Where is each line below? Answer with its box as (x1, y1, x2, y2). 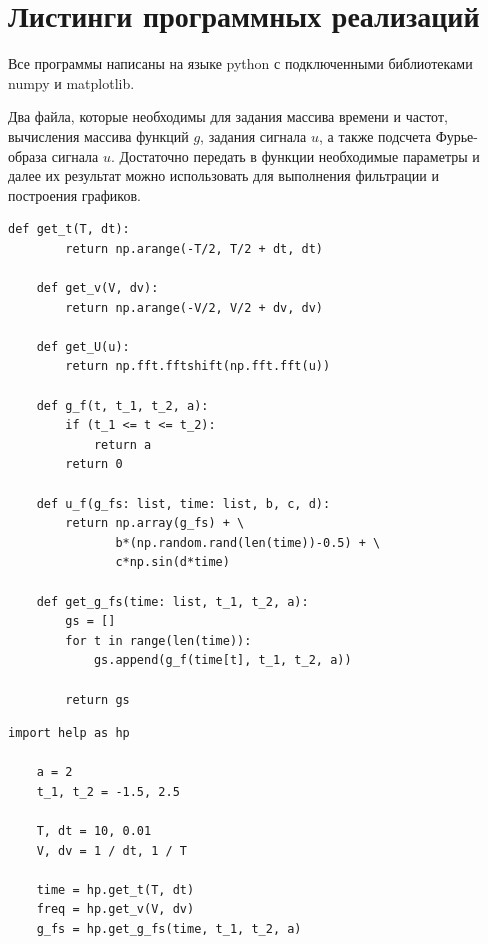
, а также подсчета (318, 125, 431, 146)
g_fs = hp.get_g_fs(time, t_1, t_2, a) (36, 922, 302, 937)
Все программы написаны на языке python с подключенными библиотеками (8, 53, 473, 74)
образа (8, 145, 48, 166)
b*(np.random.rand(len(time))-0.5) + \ (115, 535, 381, 550)
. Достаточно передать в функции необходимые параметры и (110, 145, 480, 166)
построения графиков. (8, 184, 141, 205)
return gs (65, 692, 130, 707)
